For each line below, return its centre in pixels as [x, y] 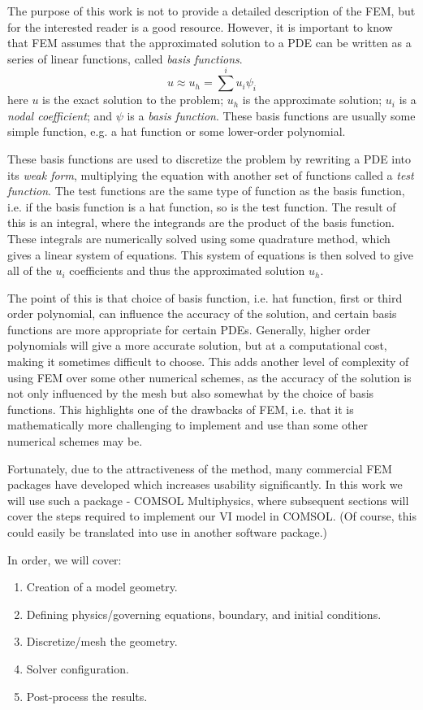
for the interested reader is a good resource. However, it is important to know [200, 26]
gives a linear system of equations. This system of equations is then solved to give [211, 254]
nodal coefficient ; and [60, 115]
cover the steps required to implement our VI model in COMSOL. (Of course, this [212, 516]
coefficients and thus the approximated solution [187, 270]
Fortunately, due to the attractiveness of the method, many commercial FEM [200, 468]
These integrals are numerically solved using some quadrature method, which [199, 238]
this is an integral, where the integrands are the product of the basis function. [201, 222]
